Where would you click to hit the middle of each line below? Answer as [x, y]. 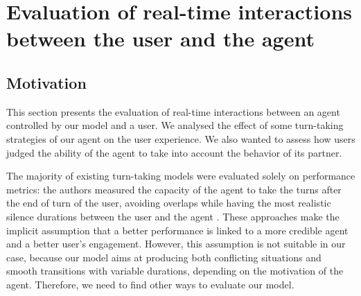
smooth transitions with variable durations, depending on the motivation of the [175, 271]
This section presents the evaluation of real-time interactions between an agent [173, 111]
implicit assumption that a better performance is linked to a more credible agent [177, 230]
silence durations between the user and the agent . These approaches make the [173, 216]
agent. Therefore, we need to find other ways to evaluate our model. [150, 284]
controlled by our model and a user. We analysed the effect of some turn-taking [175, 125]
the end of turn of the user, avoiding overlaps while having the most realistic [169, 203]
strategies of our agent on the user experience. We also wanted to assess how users [181, 138]
